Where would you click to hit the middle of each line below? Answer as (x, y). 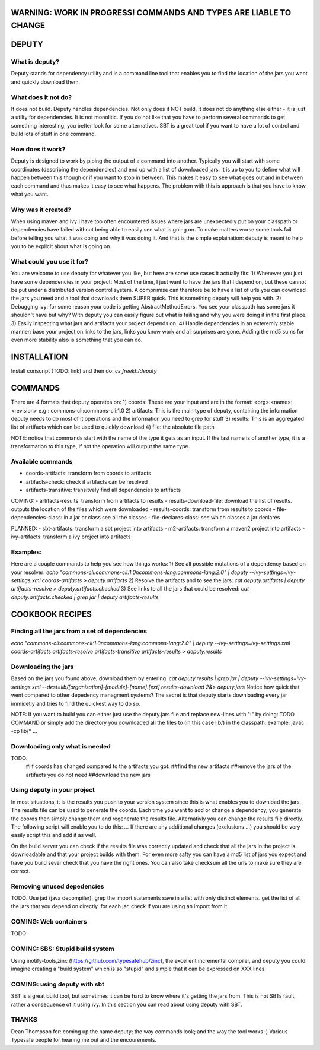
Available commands (42, 461)
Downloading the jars (42, 667)
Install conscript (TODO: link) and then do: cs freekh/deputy (84, 371)
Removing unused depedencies (57, 886)
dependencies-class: (37, 518)
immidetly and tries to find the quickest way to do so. (76, 703)
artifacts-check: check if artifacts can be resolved (87, 481)
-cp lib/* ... (24, 731)
